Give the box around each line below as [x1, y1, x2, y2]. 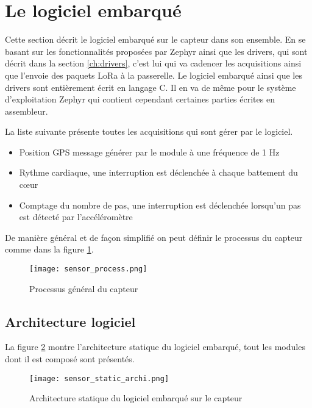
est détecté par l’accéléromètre [19, 210, 133, 223]
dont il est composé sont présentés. [5, 353, 135, 365]
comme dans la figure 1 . [5, 243, 94, 256]
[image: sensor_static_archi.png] [29, 374, 169, 383]
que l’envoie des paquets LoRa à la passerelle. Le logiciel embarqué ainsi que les [5, 68, 302, 81]
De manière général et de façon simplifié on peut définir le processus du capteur [5, 231, 303, 243]
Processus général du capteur [29, 282, 138, 295]
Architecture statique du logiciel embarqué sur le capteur [29, 392, 243, 404]
